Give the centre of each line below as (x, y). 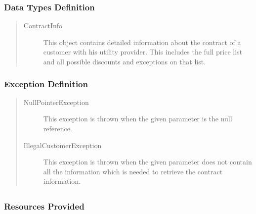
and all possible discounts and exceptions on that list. (125, 61)
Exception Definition (46, 83)
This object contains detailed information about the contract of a (142, 42)
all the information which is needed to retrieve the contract (133, 171)
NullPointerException (56, 102)
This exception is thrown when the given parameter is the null (138, 119)
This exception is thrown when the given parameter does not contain (148, 162)
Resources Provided (44, 206)
